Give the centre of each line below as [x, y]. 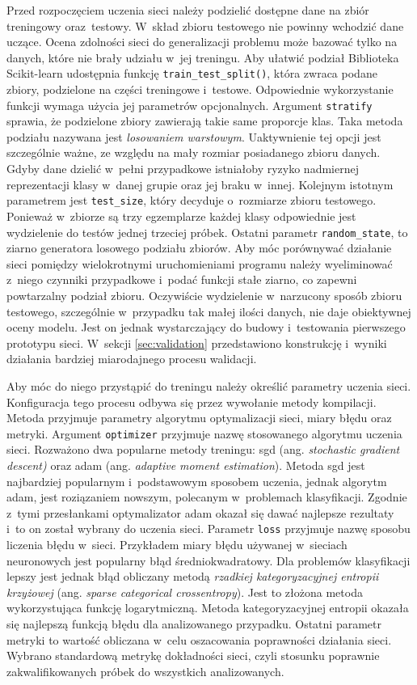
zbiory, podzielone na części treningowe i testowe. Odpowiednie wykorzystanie [200, 89]
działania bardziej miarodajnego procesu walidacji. [132, 359]
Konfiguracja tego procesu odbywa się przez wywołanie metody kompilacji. [192, 402]
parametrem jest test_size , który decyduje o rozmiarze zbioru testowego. [192, 200]
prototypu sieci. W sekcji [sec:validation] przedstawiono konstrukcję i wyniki [197, 342]
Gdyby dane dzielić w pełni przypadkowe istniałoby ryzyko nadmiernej [183, 169]
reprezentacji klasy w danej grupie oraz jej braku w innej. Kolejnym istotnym [200, 184]
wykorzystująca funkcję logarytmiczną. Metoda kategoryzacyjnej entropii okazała [208, 608]
